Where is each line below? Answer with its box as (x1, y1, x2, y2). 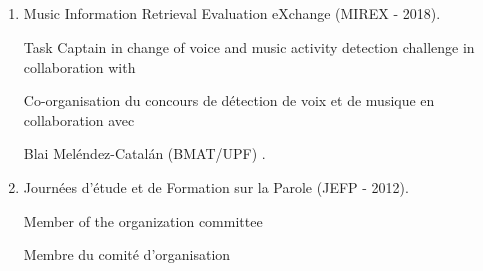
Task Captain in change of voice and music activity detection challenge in (23, 36, 475, 57)
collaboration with (23, 56, 136, 77)
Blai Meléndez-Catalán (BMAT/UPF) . (23, 143, 266, 164)
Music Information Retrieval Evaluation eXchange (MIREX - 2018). (23, 3, 441, 24)
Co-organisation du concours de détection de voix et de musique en (23, 90, 435, 111)
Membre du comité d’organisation (23, 244, 231, 265)
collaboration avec (23, 109, 135, 130)
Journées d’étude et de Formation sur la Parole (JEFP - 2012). (23, 176, 409, 197)
